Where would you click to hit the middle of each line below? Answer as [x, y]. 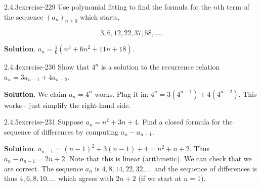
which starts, [100, 16]
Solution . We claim [35, 93]
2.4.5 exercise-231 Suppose [44, 122]
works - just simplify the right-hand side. [68, 105]
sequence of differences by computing [61, 131]
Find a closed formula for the [187, 122]
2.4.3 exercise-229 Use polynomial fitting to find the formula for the [108, 7]
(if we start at [160, 178]
